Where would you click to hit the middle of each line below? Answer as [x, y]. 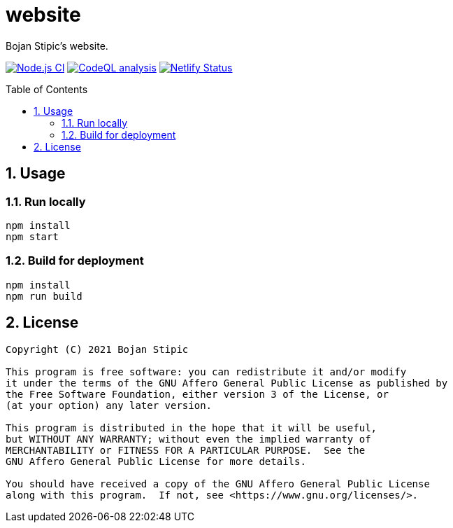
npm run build [44, 296]
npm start [32, 236]
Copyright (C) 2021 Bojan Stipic [97, 349]
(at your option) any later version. [109, 405]
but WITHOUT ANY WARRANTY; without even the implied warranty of [188, 439]
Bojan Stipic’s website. [57, 46]
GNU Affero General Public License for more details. [156, 461]
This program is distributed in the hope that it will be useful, [192, 428]
